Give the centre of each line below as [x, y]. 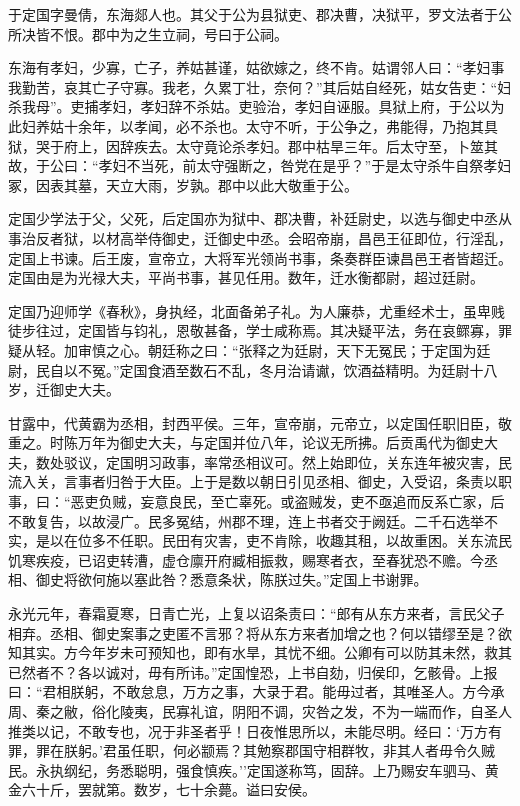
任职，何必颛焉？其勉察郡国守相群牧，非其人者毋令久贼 [312, 750]
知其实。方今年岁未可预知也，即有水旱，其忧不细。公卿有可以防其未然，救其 [260, 652]
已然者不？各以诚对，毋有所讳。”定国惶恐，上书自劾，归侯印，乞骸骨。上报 [253, 671]
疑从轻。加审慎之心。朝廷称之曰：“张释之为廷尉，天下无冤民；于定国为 [242, 349]
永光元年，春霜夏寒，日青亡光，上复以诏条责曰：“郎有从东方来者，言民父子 [256, 613]
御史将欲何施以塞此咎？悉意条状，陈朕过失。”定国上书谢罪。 [231, 579]
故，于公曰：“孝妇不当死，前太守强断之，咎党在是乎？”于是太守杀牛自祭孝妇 [260, 165]
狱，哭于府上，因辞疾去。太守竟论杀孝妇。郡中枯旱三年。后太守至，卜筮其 [253, 145]
